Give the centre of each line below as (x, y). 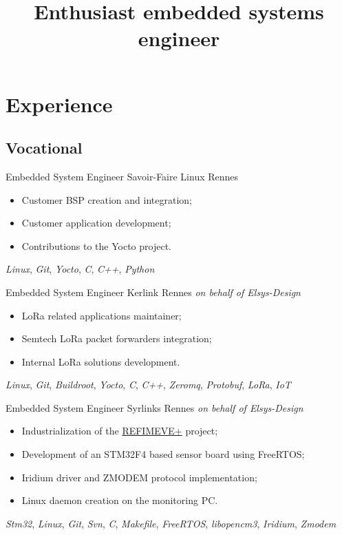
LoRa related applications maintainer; (101, 315)
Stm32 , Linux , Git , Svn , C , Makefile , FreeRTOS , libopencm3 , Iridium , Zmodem (171, 523)
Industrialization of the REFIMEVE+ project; (120, 431)
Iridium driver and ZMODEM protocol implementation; (139, 477)
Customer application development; (96, 223)
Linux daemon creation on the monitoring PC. (120, 500)
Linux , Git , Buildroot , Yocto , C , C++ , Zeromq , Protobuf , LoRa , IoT (148, 385)
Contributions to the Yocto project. (96, 245)
